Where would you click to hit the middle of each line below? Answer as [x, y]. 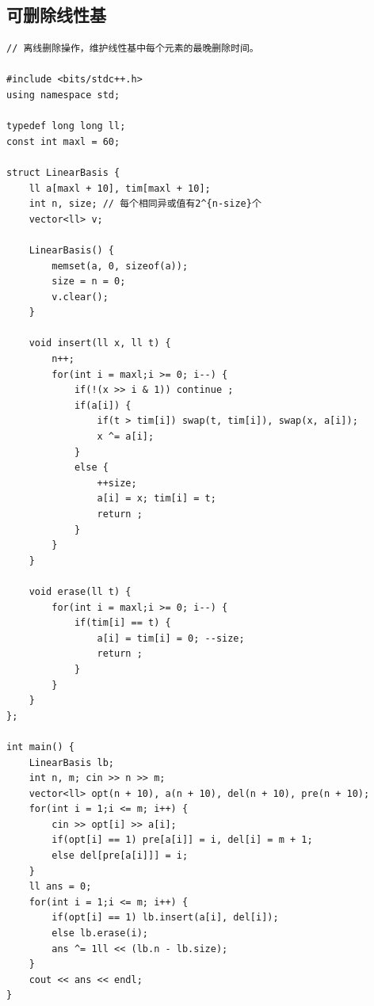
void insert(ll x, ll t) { [100, 343]
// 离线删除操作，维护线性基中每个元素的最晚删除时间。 [133, 49]
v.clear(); [80, 297]
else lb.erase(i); [100, 934]
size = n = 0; [89, 282]
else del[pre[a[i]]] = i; [120, 856]
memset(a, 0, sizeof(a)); [120, 266]
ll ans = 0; [60, 887]
